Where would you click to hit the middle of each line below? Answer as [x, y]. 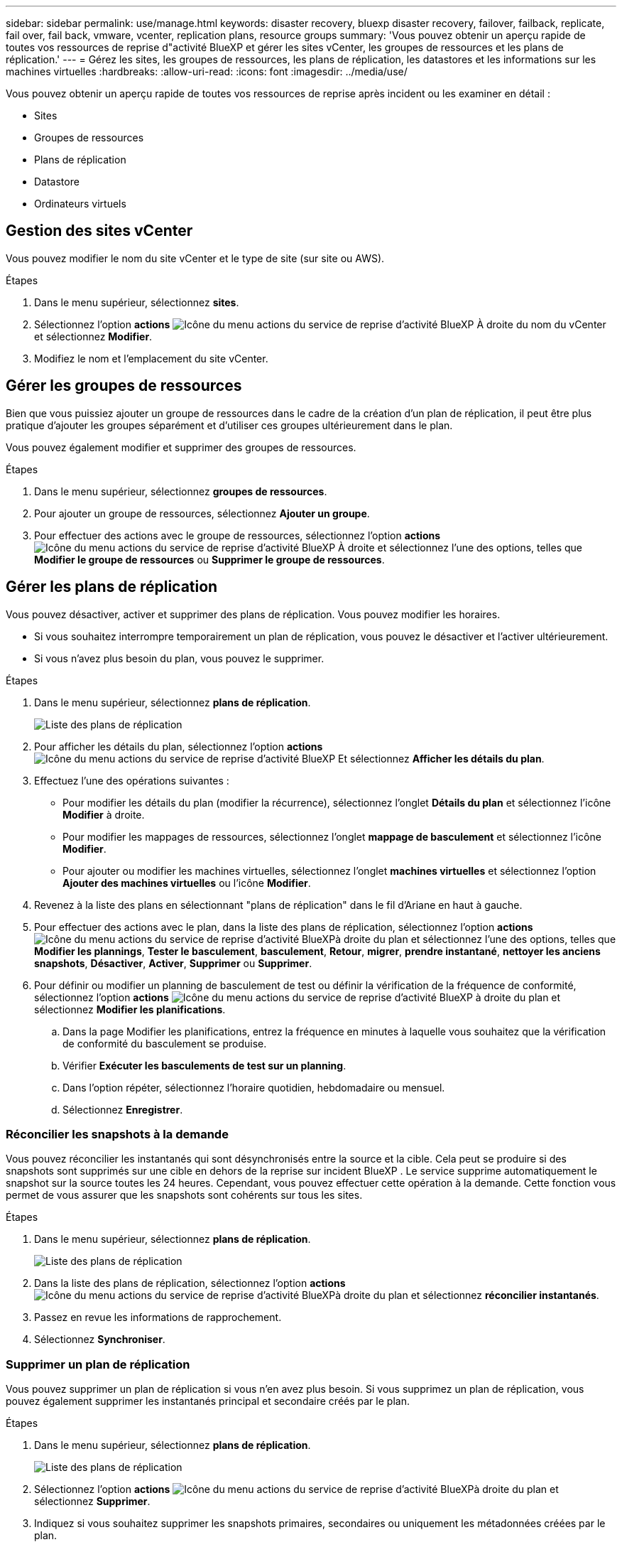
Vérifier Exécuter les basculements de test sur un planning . [204, 1065]
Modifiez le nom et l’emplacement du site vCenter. [151, 358]
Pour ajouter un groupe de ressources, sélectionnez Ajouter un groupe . [202, 513]
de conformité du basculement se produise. [165, 1043]
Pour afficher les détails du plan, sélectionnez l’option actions [179, 746]
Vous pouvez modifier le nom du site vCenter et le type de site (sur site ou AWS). [195, 258]
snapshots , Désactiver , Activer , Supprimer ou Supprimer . [173, 963]
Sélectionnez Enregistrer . [123, 1109]
